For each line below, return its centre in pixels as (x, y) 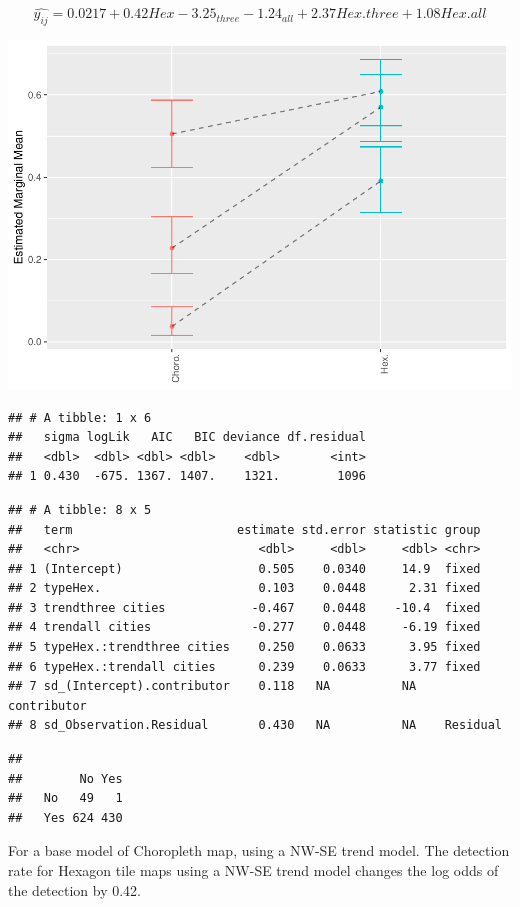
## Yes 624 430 (65, 817)
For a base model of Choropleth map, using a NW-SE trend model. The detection (259, 850)
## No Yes (65, 778)
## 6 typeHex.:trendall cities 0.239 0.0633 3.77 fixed (244, 666)
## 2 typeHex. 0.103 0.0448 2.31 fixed (244, 588)
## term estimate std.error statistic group (244, 529)
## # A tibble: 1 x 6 (80, 417)
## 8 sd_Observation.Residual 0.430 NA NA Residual (255, 725)
